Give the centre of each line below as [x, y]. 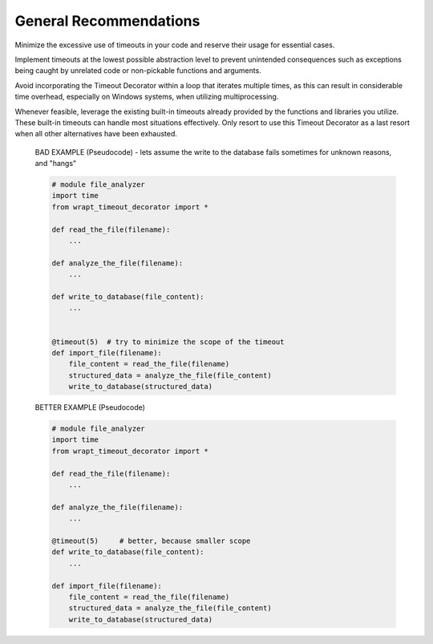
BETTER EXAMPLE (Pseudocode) [90, 407]
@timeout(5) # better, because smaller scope [151, 541]
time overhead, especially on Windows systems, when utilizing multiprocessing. [147, 97]
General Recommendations [107, 21]
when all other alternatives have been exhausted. [96, 134]
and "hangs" [56, 164]
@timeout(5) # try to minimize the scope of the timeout [168, 342]
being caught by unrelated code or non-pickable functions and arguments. [138, 71]
